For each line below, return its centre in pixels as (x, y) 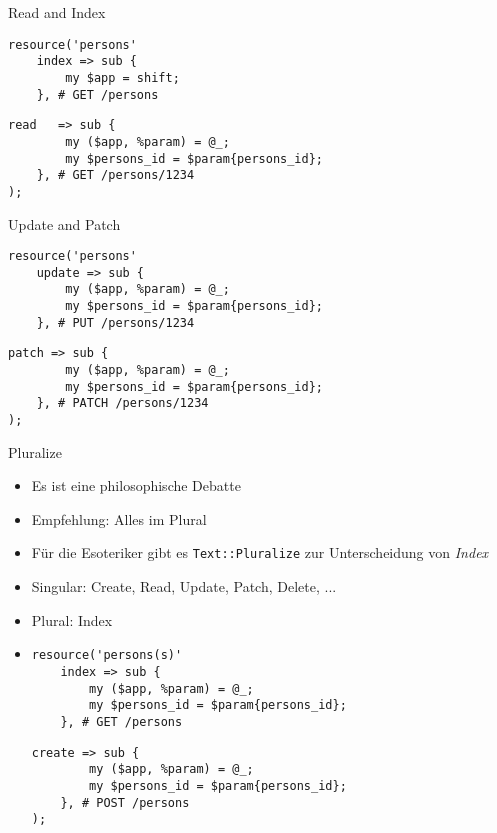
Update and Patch (64, 223)
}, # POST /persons (125, 802)
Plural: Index (72, 619)
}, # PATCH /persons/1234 (122, 403)
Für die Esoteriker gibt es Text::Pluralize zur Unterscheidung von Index (260, 552)
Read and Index (57, 12)
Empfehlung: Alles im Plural (119, 518)
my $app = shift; (122, 77)
